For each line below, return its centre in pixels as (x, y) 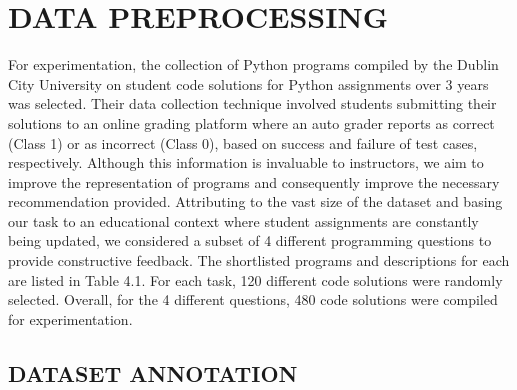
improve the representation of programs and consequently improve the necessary (254, 181)
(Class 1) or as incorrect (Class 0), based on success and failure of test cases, (243, 142)
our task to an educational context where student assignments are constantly (243, 220)
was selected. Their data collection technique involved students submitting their (252, 103)
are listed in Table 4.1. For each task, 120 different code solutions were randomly (255, 279)
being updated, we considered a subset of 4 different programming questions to (250, 240)
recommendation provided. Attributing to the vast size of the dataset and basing (255, 201)
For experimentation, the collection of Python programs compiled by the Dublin (253, 64)
